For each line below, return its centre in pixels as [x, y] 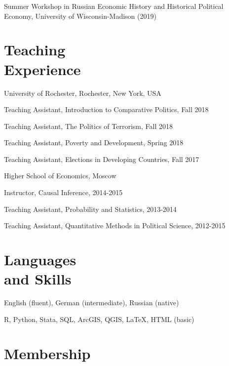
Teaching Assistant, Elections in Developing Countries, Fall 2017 [102, 159]
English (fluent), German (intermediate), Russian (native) [92, 303]
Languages [40, 260]
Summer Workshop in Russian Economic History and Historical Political [114, 6]
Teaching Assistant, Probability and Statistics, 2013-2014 [90, 209]
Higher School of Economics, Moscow [60, 176]
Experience [42, 69]
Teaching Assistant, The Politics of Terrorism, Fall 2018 [88, 126]
